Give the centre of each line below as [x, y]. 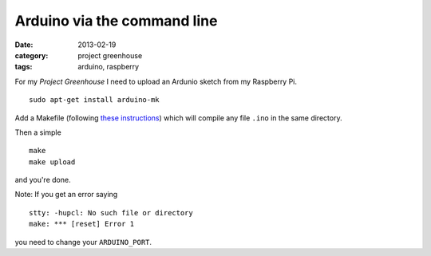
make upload [52, 162]
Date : [24, 45]
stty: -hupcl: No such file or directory [111, 213]
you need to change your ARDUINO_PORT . [83, 242]
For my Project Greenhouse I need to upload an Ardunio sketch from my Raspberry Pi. [156, 81]
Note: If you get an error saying [66, 195]
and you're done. [43, 180]
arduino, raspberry [109, 67]
